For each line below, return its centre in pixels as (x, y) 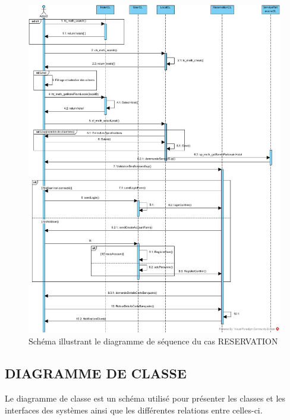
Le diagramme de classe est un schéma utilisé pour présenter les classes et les (145, 398)
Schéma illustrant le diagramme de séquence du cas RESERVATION (153, 341)
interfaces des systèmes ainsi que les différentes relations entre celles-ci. (134, 410)
